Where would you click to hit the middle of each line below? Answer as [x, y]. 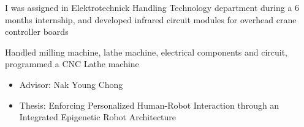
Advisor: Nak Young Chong [71, 84]
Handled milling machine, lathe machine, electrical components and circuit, [146, 52]
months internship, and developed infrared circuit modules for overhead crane [151, 19]
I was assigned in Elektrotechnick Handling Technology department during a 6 [152, 7]
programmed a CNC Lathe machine [72, 64]
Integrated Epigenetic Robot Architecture [98, 117]
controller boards [37, 31]
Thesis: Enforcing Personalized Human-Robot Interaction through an [149, 105]
